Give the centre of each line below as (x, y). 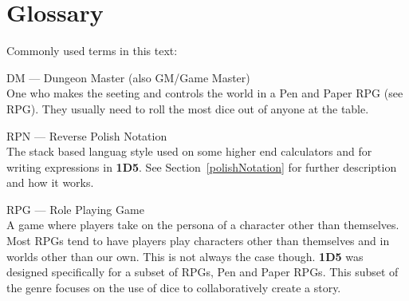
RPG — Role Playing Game (75, 209)
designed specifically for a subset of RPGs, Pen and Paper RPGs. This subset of (203, 272)
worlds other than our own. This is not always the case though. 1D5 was (185, 256)
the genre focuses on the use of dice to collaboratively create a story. (174, 287)
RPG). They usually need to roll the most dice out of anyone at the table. (188, 108)
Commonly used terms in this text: (92, 51)
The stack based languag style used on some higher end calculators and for (189, 151)
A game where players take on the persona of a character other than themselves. (203, 225)
